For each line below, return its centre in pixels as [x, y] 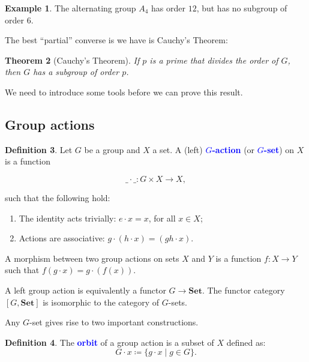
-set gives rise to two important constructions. [114, 322]
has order [168, 8]
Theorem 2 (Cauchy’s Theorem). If [72, 60]
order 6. [19, 20]
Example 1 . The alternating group [70, 8]
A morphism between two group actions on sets [92, 258]
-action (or [233, 149]
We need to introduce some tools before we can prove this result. [124, 92]
